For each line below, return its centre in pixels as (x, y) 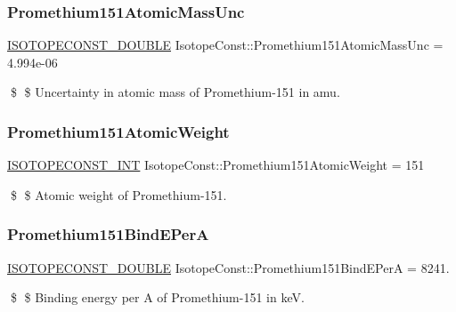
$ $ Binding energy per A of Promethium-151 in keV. (157, 297)
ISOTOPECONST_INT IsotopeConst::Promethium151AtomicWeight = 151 (216, 165)
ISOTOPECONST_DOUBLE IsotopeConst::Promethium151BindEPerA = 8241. (228, 267)
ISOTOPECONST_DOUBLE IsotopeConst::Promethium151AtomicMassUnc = (225, 45)
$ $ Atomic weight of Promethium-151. (118, 194)
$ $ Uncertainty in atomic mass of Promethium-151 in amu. (175, 92)
